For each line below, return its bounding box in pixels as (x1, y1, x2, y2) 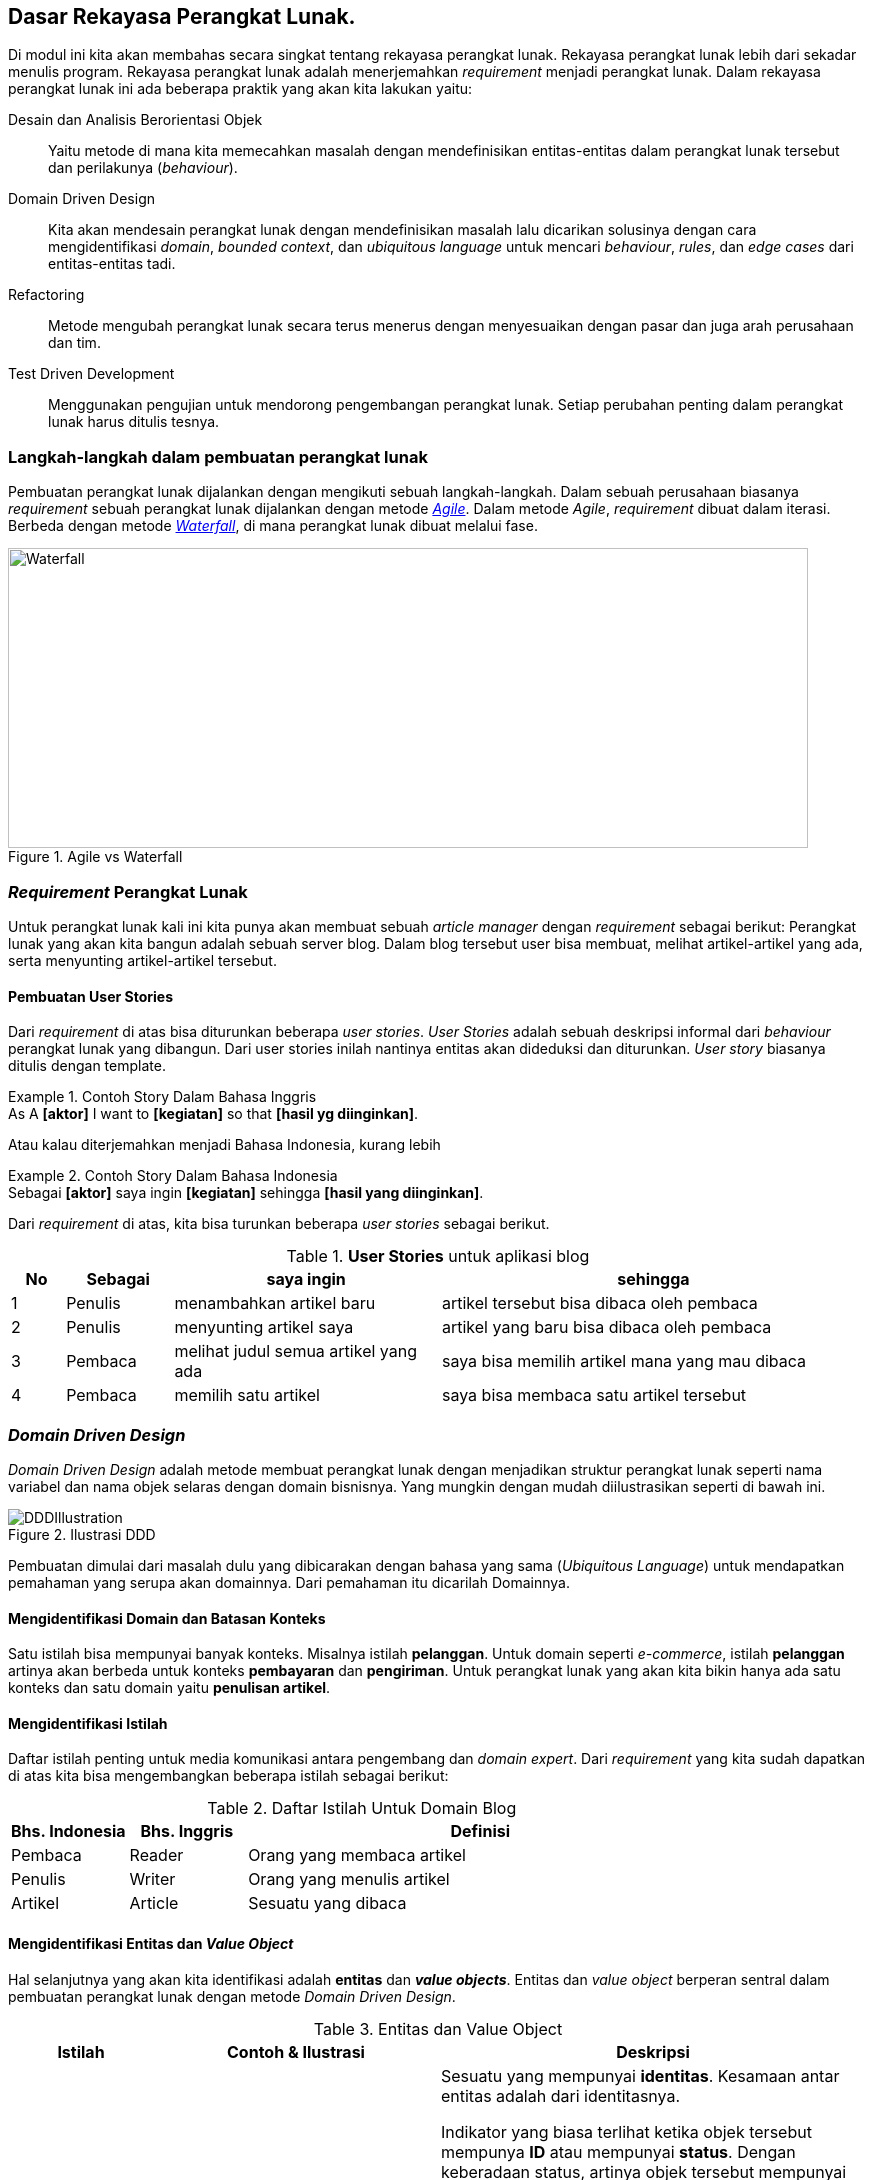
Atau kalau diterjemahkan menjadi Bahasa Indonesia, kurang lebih (8, 1136, 441, 1154)
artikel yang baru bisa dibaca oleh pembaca (442, 1317, 772, 1338)
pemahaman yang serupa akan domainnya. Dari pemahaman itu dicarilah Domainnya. (8, 1573, 570, 1591)
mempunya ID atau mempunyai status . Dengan (440, 2141, 796, 2162)
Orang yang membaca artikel (248, 1845, 466, 1866)
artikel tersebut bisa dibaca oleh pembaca (442, 1293, 758, 1314)
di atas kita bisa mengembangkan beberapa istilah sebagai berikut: (8, 1767, 449, 1785)
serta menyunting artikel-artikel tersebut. (8, 951, 277, 969)
